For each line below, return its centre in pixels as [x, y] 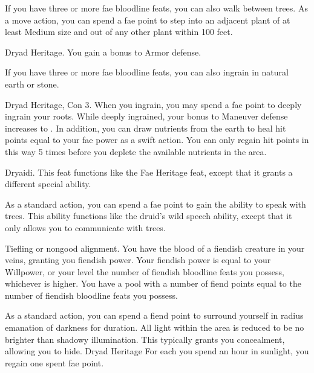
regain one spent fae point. [54, 362]
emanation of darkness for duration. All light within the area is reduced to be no [155, 327]
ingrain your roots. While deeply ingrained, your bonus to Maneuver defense [146, 116]
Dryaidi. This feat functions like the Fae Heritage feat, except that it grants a [149, 172]
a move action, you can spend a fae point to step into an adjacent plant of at [148, 20]
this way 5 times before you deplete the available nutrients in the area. [136, 151]
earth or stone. [32, 84]
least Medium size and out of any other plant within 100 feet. [119, 32]
